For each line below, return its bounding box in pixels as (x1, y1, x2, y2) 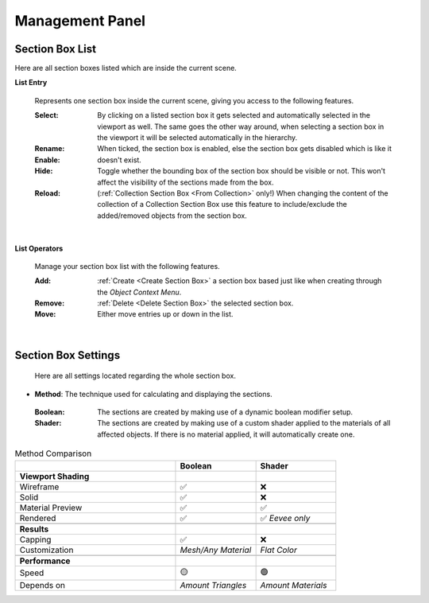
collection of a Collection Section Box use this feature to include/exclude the (97, 200, 347, 209)
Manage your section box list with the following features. (34, 261, 220, 270)
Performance (19, 555, 71, 566)
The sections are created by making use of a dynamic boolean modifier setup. (97, 407, 354, 417)
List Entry (14, 78, 48, 88)
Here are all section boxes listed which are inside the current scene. (14, 64, 238, 73)
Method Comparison (14, 448, 92, 459)
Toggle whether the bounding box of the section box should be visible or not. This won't (97, 166, 385, 176)
